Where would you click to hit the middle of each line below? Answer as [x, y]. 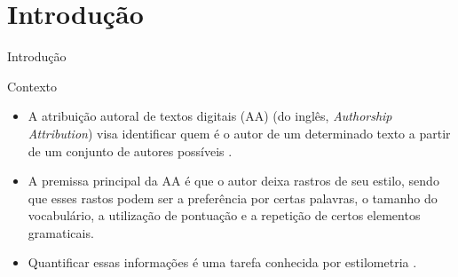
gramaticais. [61, 232]
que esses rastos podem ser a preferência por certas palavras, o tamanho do [233, 198]
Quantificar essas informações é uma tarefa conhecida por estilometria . [222, 262]
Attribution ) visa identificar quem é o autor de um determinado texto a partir [239, 133]
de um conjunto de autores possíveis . [130, 150]
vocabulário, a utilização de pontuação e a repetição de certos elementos [224, 215]
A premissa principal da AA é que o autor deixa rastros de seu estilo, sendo [233, 181]
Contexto [32, 86]
